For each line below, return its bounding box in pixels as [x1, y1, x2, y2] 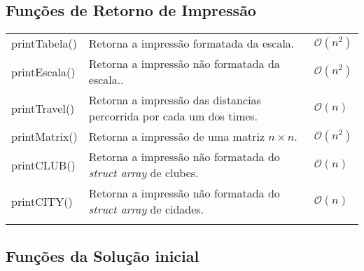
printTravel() [11, 99, 75, 116]
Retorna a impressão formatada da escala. [88, 35, 295, 52]
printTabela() [11, 35, 77, 52]
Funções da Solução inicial [6, 244, 199, 266]
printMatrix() [11, 128, 78, 145]
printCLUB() [11, 156, 76, 173]
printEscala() [11, 63, 76, 80]
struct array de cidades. [88, 201, 204, 218]
